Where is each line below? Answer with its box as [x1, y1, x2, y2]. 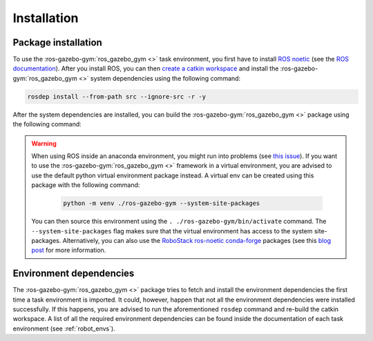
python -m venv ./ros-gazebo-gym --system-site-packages [63, 199, 260, 207]
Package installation [12, 37, 103, 48]
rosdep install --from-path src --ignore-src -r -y [27, 92, 207, 100]
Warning [31, 139, 57, 148]
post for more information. [31, 246, 106, 255]
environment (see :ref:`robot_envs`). [12, 324, 115, 333]
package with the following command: [31, 181, 140, 189]
